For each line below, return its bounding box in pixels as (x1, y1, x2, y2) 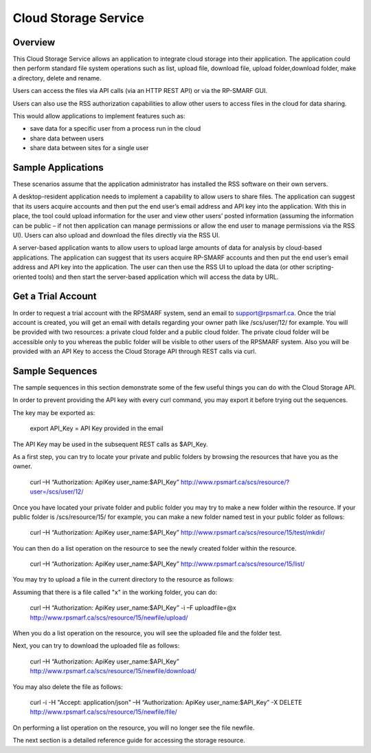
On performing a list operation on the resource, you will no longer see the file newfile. (12, 723, 255, 732)
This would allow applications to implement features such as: (12, 112, 185, 120)
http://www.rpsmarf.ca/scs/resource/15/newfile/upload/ (30, 613, 188, 622)
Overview (12, 36, 56, 48)
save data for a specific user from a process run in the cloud (30, 125, 201, 133)
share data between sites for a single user (30, 144, 149, 152)
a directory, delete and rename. (12, 74, 102, 82)
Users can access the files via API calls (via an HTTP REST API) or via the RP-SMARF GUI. (12, 87, 268, 95)
